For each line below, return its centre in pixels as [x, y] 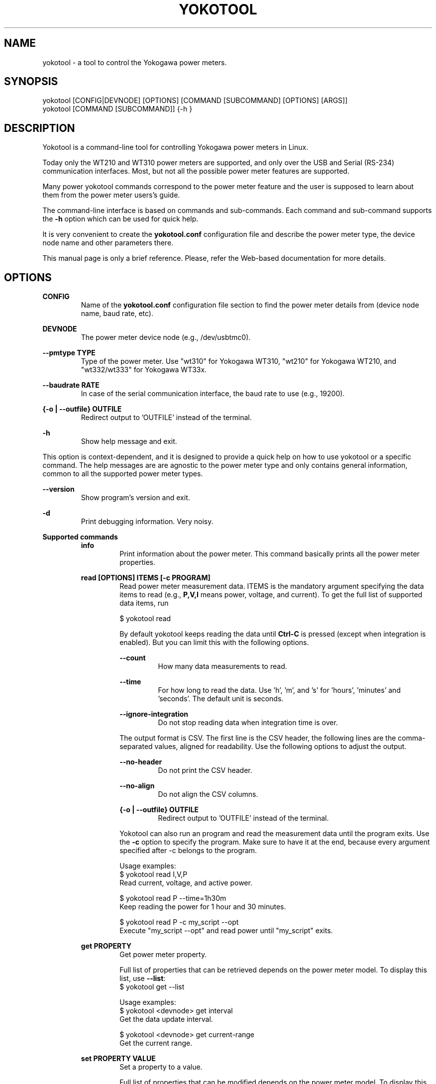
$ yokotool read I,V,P [154, 874]
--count [133, 658]
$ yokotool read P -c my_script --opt [179, 922]
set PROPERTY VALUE [118, 1059]
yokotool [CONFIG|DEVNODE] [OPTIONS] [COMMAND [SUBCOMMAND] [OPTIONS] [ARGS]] [195, 101]
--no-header [141, 762]
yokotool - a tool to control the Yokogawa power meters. [135, 62]
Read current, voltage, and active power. [186, 883]
